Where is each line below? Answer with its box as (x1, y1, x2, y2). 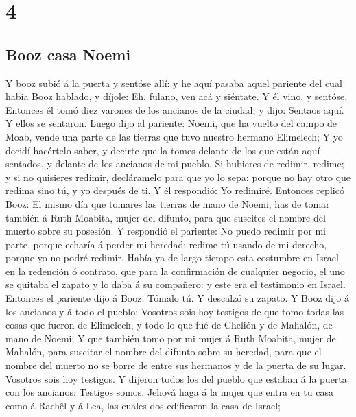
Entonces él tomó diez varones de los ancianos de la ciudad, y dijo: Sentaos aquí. (5, 102, 344, 117)
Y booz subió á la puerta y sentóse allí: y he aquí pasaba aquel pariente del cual (5, 75, 342, 90)
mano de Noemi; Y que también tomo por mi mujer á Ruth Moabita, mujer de (5, 331, 336, 345)
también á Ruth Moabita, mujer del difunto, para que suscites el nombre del (5, 210, 326, 224)
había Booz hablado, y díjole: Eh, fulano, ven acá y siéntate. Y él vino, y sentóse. (5, 89, 348, 104)
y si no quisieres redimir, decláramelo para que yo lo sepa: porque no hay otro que (5, 169, 351, 184)
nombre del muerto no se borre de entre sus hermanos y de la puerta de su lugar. (5, 358, 346, 372)
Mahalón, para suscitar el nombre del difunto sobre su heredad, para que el (5, 344, 322, 359)
